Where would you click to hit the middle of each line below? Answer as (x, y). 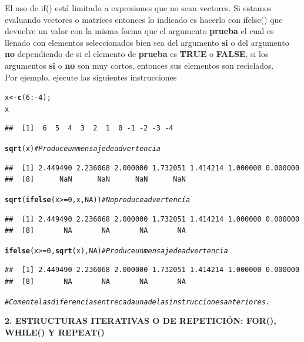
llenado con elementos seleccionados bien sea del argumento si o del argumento (147, 42)
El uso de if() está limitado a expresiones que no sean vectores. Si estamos (138, 8)
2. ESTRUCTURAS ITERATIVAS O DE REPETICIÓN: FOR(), (141, 321)
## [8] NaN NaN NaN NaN (95, 180)
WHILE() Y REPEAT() (55, 332)
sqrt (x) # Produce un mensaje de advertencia (83, 149)
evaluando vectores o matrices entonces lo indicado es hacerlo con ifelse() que (144, 19)
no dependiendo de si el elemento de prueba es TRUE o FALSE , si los (137, 54)
